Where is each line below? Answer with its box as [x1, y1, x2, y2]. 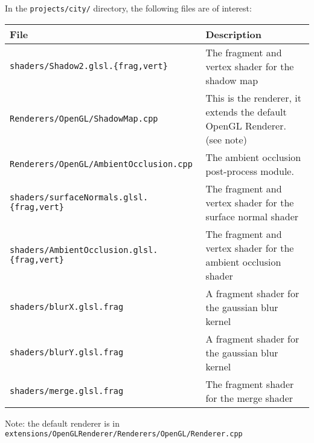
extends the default [205, 104, 287, 119]
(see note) [205, 132, 247, 146]
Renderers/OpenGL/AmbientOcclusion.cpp [10, 159, 193, 169]
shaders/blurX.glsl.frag [10, 302, 124, 312]
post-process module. [205, 163, 294, 178]
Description [205, 27, 261, 41]
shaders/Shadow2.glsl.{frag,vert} [10, 61, 168, 71]
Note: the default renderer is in [5, 416, 120, 429]
